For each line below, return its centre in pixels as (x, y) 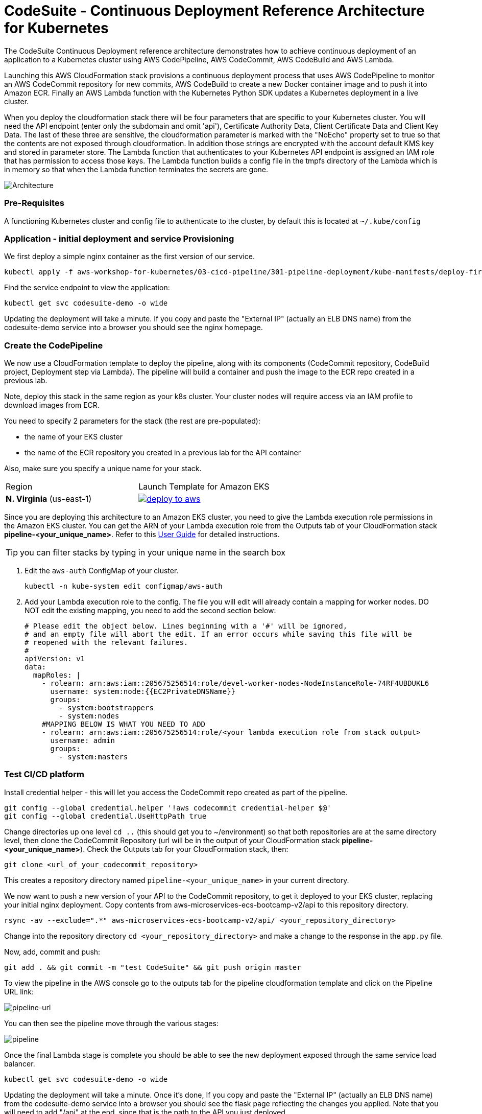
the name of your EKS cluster (74, 437)
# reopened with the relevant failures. (106, 642)
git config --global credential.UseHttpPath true (105, 816)
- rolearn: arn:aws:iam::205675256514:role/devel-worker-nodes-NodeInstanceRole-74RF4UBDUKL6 (235, 683)
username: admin (83, 740)
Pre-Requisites (34, 203)
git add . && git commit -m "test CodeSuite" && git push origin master (153, 967)
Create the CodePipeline (54, 345)
